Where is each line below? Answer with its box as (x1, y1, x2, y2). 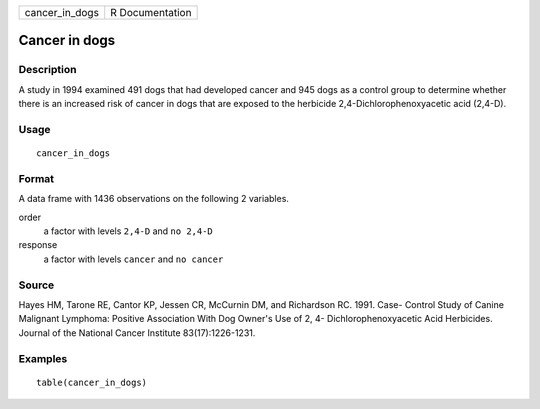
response (18, 239, 58, 251)
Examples (18, 351, 68, 365)
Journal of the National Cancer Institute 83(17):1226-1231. (18, 326, 256, 339)
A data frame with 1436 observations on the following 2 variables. (18, 193, 290, 205)
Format (18, 171, 55, 185)
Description (18, 63, 77, 77)
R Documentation (110, 6, 192, 19)
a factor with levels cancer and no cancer (43, 253, 224, 265)
